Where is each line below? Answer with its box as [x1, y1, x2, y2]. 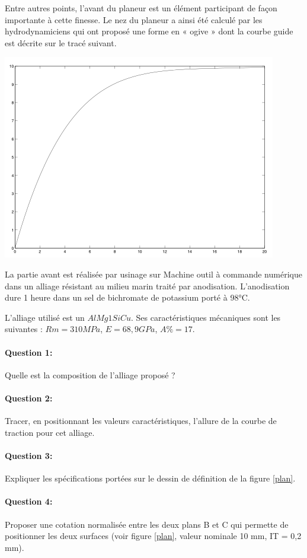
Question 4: [5, 495, 53, 508]
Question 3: [5, 449, 53, 461]
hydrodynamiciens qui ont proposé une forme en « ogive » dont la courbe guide [5, 25, 293, 37]
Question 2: [5, 391, 53, 404]
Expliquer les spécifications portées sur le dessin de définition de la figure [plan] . [5, 472, 296, 484]
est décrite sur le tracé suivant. [5, 36, 117, 49]
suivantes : [5, 323, 43, 335]
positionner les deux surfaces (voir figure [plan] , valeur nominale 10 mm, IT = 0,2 [5, 530, 302, 542]
